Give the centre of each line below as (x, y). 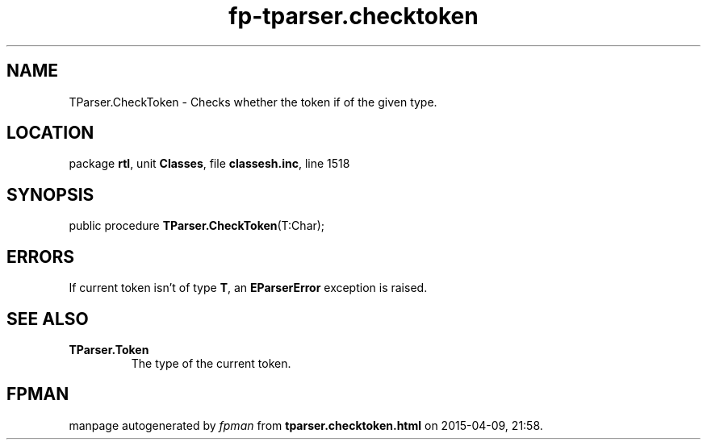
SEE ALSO (48, 319)
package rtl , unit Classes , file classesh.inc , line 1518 (209, 164)
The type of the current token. (211, 363)
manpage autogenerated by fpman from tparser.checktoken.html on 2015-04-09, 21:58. (306, 425)
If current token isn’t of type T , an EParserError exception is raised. (248, 288)
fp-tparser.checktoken (353, 16)
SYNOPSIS (50, 194)
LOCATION (50, 133)
